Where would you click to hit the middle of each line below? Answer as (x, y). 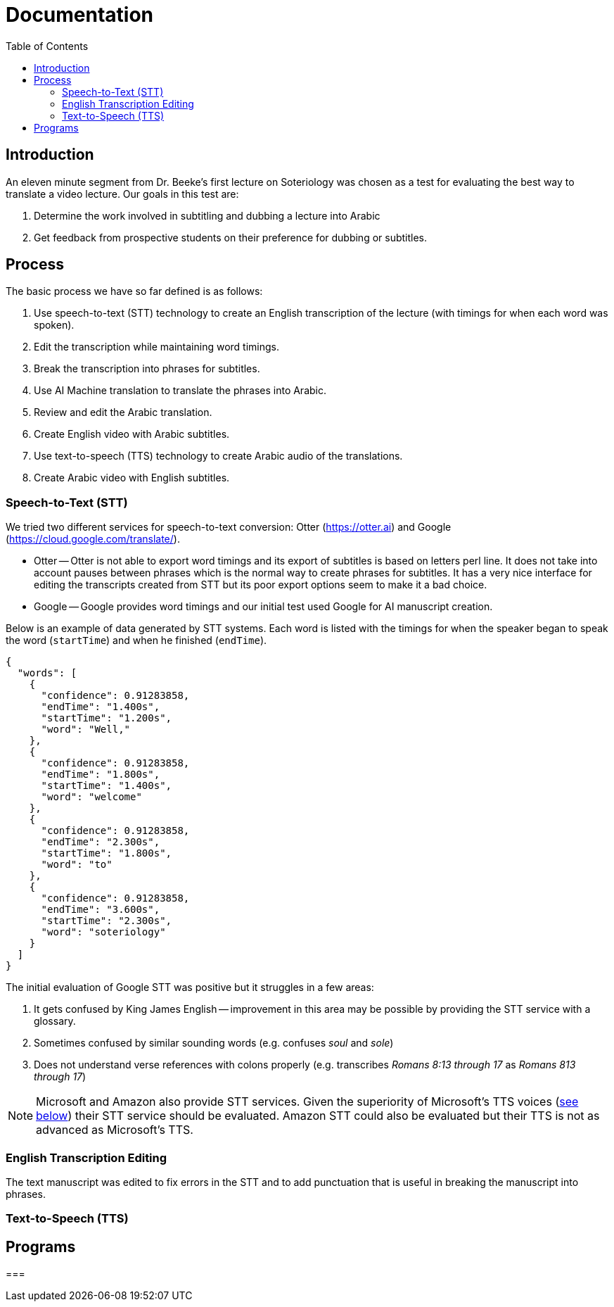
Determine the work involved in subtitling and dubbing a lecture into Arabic (207, 215)
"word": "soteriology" (103, 932)
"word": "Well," (86, 730)
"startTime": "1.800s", (107, 853)
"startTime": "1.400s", (107, 786)
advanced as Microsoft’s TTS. (115, 1130)
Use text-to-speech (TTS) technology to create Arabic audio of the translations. (218, 456)
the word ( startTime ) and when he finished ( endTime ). (136, 640)
